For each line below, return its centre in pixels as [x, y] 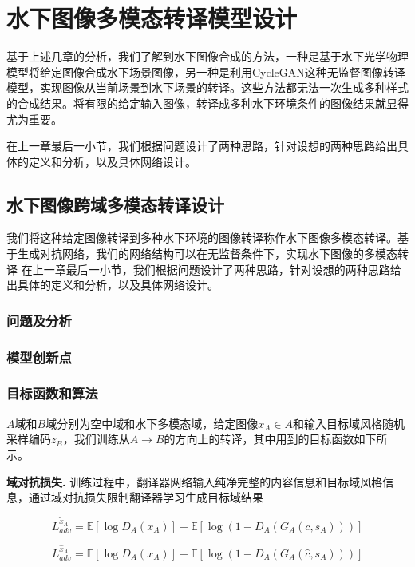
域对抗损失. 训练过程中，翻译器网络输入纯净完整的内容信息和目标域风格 [195, 481]
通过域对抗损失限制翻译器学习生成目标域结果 [146, 497]
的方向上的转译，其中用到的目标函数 [259, 439]
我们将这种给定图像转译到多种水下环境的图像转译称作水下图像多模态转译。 [202, 238]
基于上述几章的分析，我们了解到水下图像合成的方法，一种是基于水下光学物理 [207, 56]
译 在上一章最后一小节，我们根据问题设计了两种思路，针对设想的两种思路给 [204, 269]
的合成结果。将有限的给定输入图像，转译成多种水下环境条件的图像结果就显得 [207, 103]
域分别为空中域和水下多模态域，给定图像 [152, 423]
